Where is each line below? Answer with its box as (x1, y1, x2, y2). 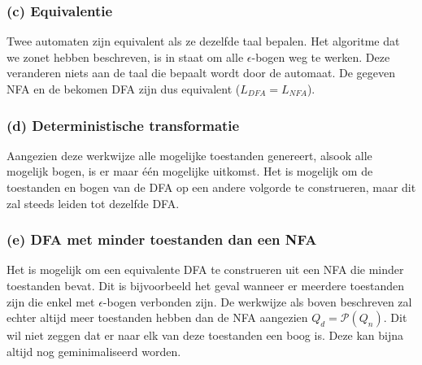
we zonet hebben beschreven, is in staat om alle (7, 48, 244, 65)
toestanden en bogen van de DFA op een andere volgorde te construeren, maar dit (7, 179, 416, 195)
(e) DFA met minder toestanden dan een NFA (7, 229, 317, 250)
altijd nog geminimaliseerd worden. (7, 342, 181, 359)
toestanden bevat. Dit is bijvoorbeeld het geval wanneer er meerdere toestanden (7, 277, 405, 293)
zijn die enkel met (7, 293, 95, 310)
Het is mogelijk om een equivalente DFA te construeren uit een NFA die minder (7, 261, 404, 278)
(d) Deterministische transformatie (7, 115, 240, 135)
